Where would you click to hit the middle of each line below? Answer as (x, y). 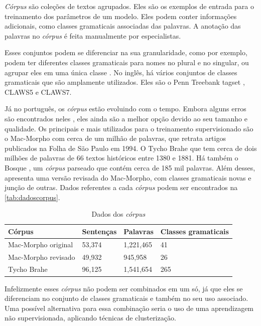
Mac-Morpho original (41, 244)
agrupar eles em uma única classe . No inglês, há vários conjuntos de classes (121, 72)
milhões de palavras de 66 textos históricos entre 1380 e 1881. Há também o (121, 158)
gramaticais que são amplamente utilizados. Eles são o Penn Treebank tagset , (125, 82)
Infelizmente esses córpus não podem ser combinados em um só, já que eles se (124, 288)
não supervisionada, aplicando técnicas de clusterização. (90, 318)
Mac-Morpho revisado (42, 257)
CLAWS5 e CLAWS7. (38, 92)
